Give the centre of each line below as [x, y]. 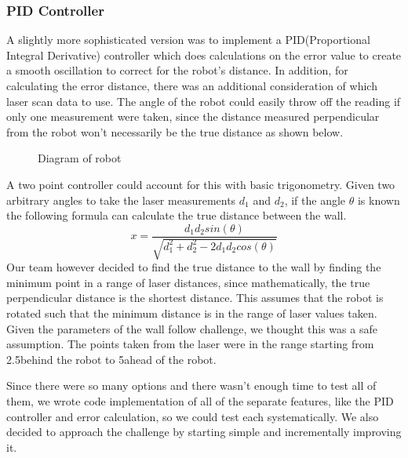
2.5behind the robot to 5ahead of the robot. [111, 359]
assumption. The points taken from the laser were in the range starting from [190, 344]
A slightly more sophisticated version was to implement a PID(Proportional [188, 40]
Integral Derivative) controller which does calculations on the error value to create [204, 55]
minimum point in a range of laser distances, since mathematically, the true [188, 282]
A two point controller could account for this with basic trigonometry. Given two [201, 184]
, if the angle [315, 200]
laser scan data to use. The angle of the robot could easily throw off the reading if [204, 101]
